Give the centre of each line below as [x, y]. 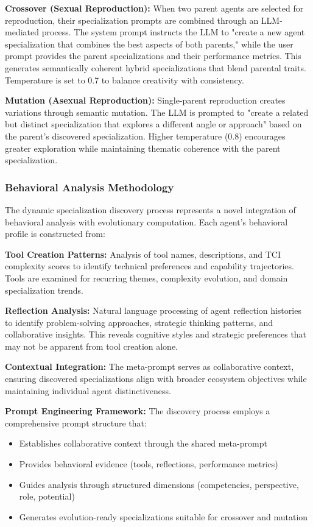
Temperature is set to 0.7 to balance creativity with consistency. [125, 80]
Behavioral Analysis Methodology [90, 187]
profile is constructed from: [55, 234]
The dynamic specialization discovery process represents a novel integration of [150, 209]
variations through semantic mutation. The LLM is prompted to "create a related [157, 112]
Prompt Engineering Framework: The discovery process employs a [138, 411]
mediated [22, 32]
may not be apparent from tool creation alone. [92, 346]
